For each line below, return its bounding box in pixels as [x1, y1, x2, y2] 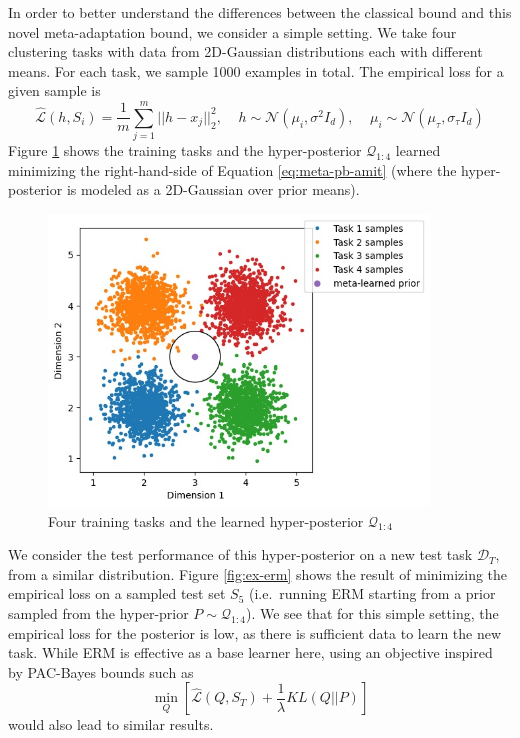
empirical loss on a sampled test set [8, 583, 226, 604]
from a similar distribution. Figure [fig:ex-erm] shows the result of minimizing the [8, 563, 508, 584]
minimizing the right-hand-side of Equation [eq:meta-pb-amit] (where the [8, 159, 457, 180]
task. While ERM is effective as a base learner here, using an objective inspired [8, 642, 493, 663]
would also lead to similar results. [8, 714, 214, 735]
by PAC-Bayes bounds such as [8, 661, 194, 682]
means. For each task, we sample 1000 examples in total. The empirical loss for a [8, 60, 504, 81]
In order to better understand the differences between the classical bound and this [8, 2, 512, 22]
